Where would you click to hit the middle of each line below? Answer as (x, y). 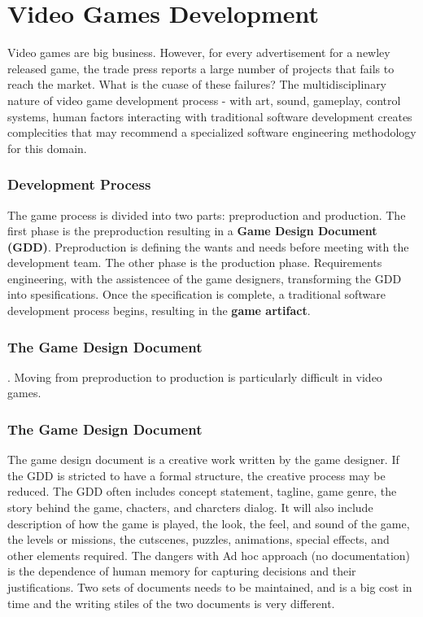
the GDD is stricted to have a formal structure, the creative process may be (196, 475)
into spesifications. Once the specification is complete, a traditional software (196, 294)
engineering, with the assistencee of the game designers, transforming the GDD (205, 278)
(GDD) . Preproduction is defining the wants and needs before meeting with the (208, 246)
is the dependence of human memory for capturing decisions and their (182, 571)
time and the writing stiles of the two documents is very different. (171, 603)
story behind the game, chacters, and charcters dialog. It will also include (190, 508)
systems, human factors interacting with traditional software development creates (210, 116)
